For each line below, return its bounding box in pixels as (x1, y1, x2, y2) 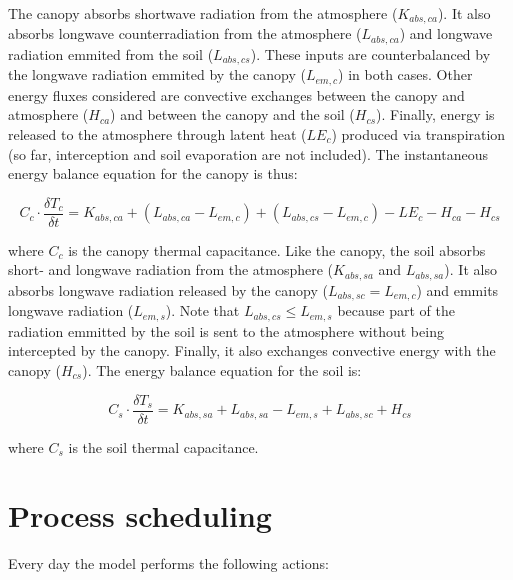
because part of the (337, 300, 455, 321)
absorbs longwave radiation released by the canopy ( (8, 279, 329, 300)
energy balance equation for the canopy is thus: (8, 163, 298, 184)
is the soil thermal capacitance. (68, 436, 259, 457)
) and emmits (416, 279, 499, 300)
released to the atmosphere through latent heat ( (8, 124, 307, 144)
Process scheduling (8, 495, 272, 536)
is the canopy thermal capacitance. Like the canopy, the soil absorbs (68, 239, 486, 260)
